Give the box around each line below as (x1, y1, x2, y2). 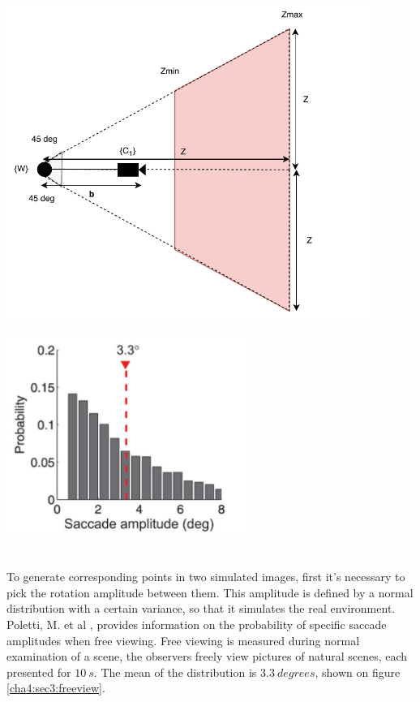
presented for (6, 663, 71, 680)
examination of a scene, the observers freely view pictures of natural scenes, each (6, 648, 408, 665)
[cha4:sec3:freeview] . (6, 679, 105, 696)
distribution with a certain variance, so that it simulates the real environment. (6, 600, 396, 617)
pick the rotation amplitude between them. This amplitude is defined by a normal (6, 584, 414, 601)
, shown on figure (315, 663, 401, 680)
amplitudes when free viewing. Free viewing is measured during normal (6, 631, 360, 648)
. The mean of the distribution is (93, 663, 257, 680)
